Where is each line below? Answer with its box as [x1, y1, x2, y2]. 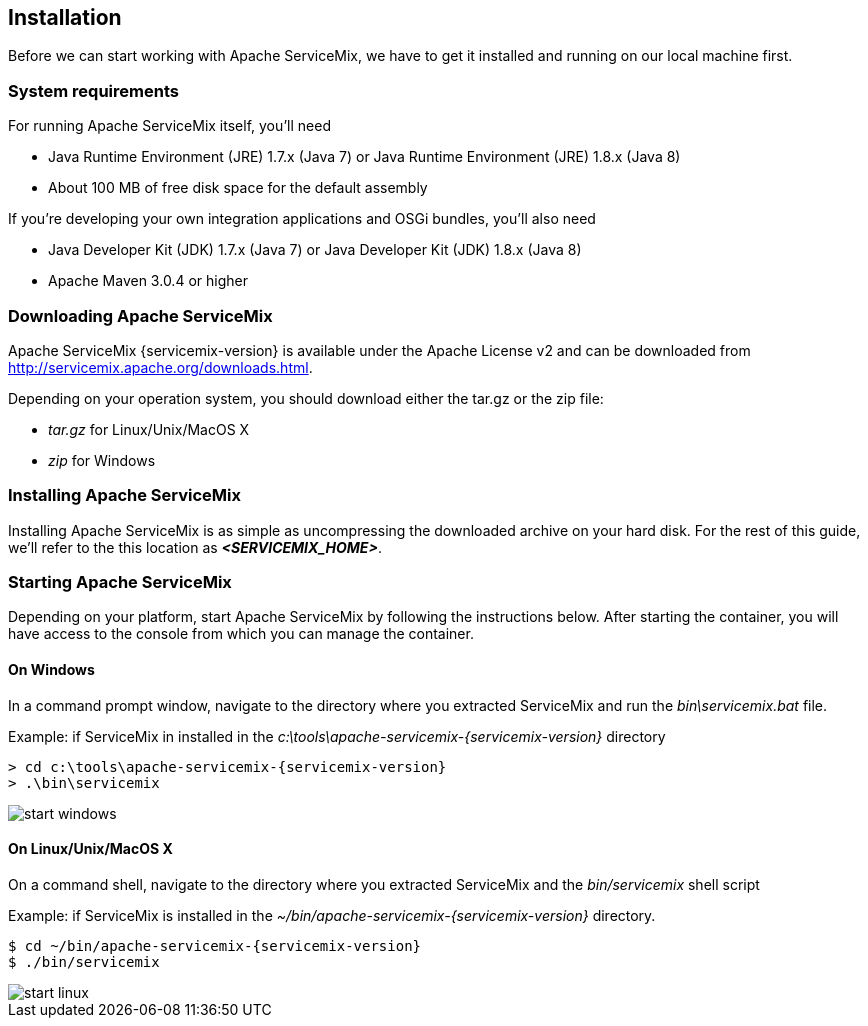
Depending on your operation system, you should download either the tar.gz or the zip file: [8, 389, 604, 407]
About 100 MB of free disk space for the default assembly [48, 179, 428, 197]
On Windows [8, 661, 95, 679]
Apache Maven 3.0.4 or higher [48, 272, 248, 290]
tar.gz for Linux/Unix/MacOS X [48, 420, 250, 438]
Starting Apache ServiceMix [8, 572, 232, 593]
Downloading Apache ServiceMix [8, 305, 273, 326]
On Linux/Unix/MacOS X [8, 840, 173, 858]
